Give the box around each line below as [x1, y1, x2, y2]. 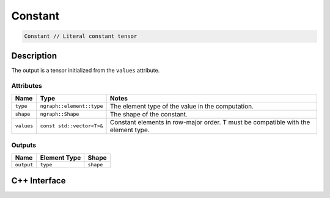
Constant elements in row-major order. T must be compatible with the [110, 118, 310, 126]
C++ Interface [11, 175, 66, 186]
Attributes [11, 82, 42, 90]
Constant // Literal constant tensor [24, 33, 137, 40]
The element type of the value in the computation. [110, 102, 254, 110]
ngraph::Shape [40, 111, 79, 118]
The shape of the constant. [110, 110, 188, 118]
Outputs [11, 141, 37, 149]
